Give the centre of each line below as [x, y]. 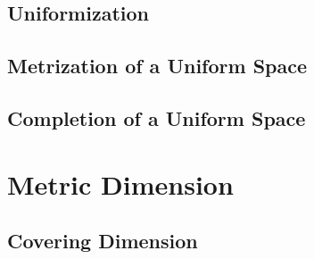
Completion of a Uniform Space [157, 117]
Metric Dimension [120, 184]
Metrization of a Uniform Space [157, 66]
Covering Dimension [103, 241]
